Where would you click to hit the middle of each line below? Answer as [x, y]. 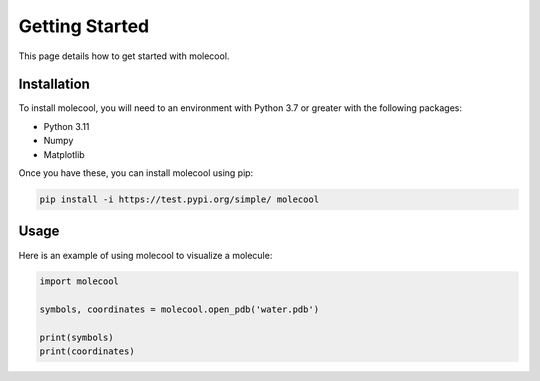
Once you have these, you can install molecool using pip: [136, 173]
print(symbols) [76, 338]
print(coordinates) [87, 351]
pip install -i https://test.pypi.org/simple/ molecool [179, 199]
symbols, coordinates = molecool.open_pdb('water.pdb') [179, 309]
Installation [54, 84]
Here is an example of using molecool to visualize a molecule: [145, 255]
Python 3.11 [66, 126]
